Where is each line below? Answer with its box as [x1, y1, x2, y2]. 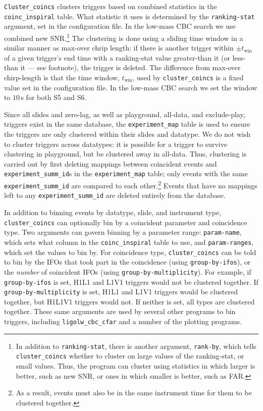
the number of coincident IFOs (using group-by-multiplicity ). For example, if [4, 266, 251, 277]
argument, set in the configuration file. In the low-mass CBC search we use [4, 21, 236, 31]
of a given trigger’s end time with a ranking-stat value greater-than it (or [4, 52, 230, 63]
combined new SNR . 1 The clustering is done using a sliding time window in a [4, 31, 243, 43]
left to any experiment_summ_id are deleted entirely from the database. [4, 190, 226, 200]
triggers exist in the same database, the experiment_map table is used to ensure [4, 119, 250, 129]
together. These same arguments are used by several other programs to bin [4, 306, 236, 317]
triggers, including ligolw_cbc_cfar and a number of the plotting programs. [4, 316, 242, 327]
